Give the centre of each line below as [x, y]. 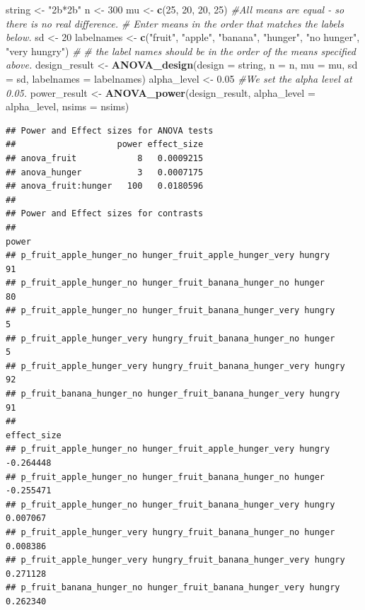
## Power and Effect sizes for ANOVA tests [110, 130]
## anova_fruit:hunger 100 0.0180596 [105, 186]
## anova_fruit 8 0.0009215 [105, 158]
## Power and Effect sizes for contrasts [105, 214]
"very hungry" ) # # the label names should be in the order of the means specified [181, 51]
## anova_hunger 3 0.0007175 [105, 172]
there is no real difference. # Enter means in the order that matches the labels [175, 23]
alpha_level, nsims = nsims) [68, 106]
